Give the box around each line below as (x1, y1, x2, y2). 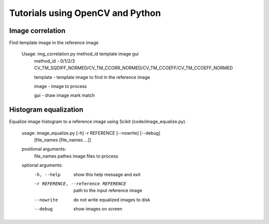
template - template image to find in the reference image (34, 74, 150, 80)
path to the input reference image (73, 188, 142, 194)
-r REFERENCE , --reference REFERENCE (34, 181, 127, 187)
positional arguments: (21, 146, 66, 152)
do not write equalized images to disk (73, 197, 150, 203)
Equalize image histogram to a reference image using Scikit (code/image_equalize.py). (9, 119, 187, 125)
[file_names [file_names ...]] (34, 137, 92, 143)
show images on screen (73, 206, 123, 212)
